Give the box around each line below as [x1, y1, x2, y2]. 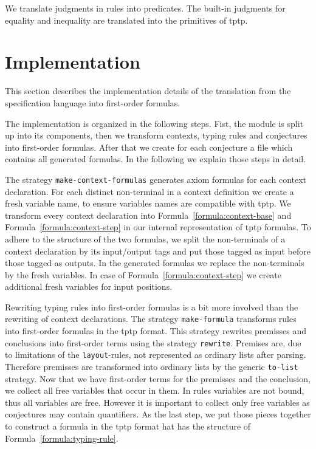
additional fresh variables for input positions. [5, 280, 173, 293]
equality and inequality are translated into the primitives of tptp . [5, 13, 248, 26]
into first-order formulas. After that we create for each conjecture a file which [5, 140, 293, 153]
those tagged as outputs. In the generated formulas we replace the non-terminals [5, 256, 304, 269]
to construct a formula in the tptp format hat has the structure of [5, 420, 251, 433]
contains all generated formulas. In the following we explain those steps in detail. [5, 153, 306, 165]
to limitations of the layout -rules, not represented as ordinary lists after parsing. [5, 348, 306, 361]
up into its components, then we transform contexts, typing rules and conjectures [5, 129, 307, 142]
